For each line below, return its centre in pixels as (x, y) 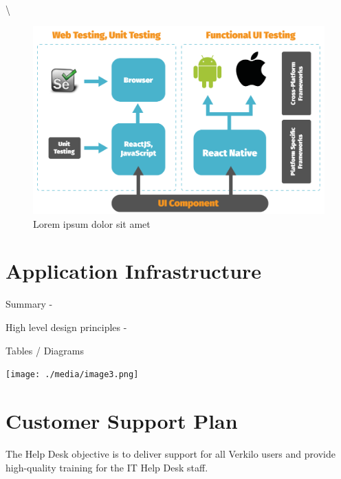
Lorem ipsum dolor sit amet (92, 223)
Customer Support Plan (122, 421)
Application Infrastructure (134, 271)
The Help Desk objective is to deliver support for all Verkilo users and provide (170, 453)
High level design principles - (66, 327)
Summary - (29, 304)
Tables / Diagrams (45, 350)
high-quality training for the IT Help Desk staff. (107, 467)
